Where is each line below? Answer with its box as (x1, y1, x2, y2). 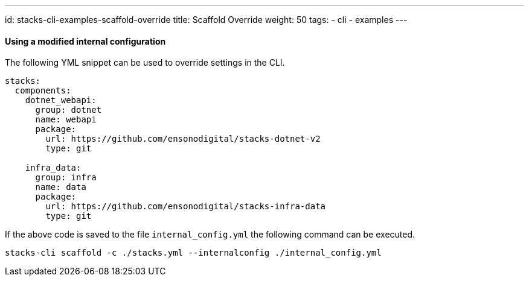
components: (14, 86, 71, 96)
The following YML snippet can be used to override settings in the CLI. (5, 57, 285, 68)
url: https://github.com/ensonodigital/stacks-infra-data (45, 201, 326, 212)
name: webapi (35, 115, 97, 125)
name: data (35, 182, 86, 192)
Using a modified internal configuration (5, 36, 166, 46)
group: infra (35, 172, 97, 183)
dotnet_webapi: (25, 95, 97, 106)
